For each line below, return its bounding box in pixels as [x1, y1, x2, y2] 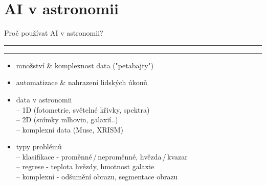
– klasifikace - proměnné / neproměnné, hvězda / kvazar [16, 151, 188, 162]
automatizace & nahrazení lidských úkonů [16, 77, 147, 88]
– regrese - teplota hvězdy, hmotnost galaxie [16, 161, 154, 172]
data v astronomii [16, 94, 72, 104]
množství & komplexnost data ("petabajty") [16, 60, 154, 70]
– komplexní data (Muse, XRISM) [16, 124, 123, 135]
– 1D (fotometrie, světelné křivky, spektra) [16, 104, 150, 115]
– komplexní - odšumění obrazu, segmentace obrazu [16, 171, 178, 182]
